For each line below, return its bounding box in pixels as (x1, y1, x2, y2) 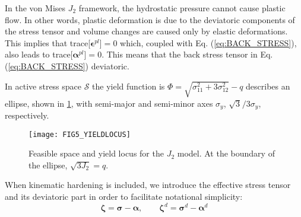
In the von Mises (5, 2, 66, 14)
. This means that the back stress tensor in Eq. (102, 48, 273, 60)
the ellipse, (28, 158, 68, 171)
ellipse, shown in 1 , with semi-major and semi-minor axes (5, 97, 213, 109)
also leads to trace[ (5, 48, 73, 60)
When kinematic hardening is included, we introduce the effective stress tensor (5, 178, 291, 191)
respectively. (5, 108, 49, 121)
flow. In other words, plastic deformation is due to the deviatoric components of (5, 13, 295, 25)
